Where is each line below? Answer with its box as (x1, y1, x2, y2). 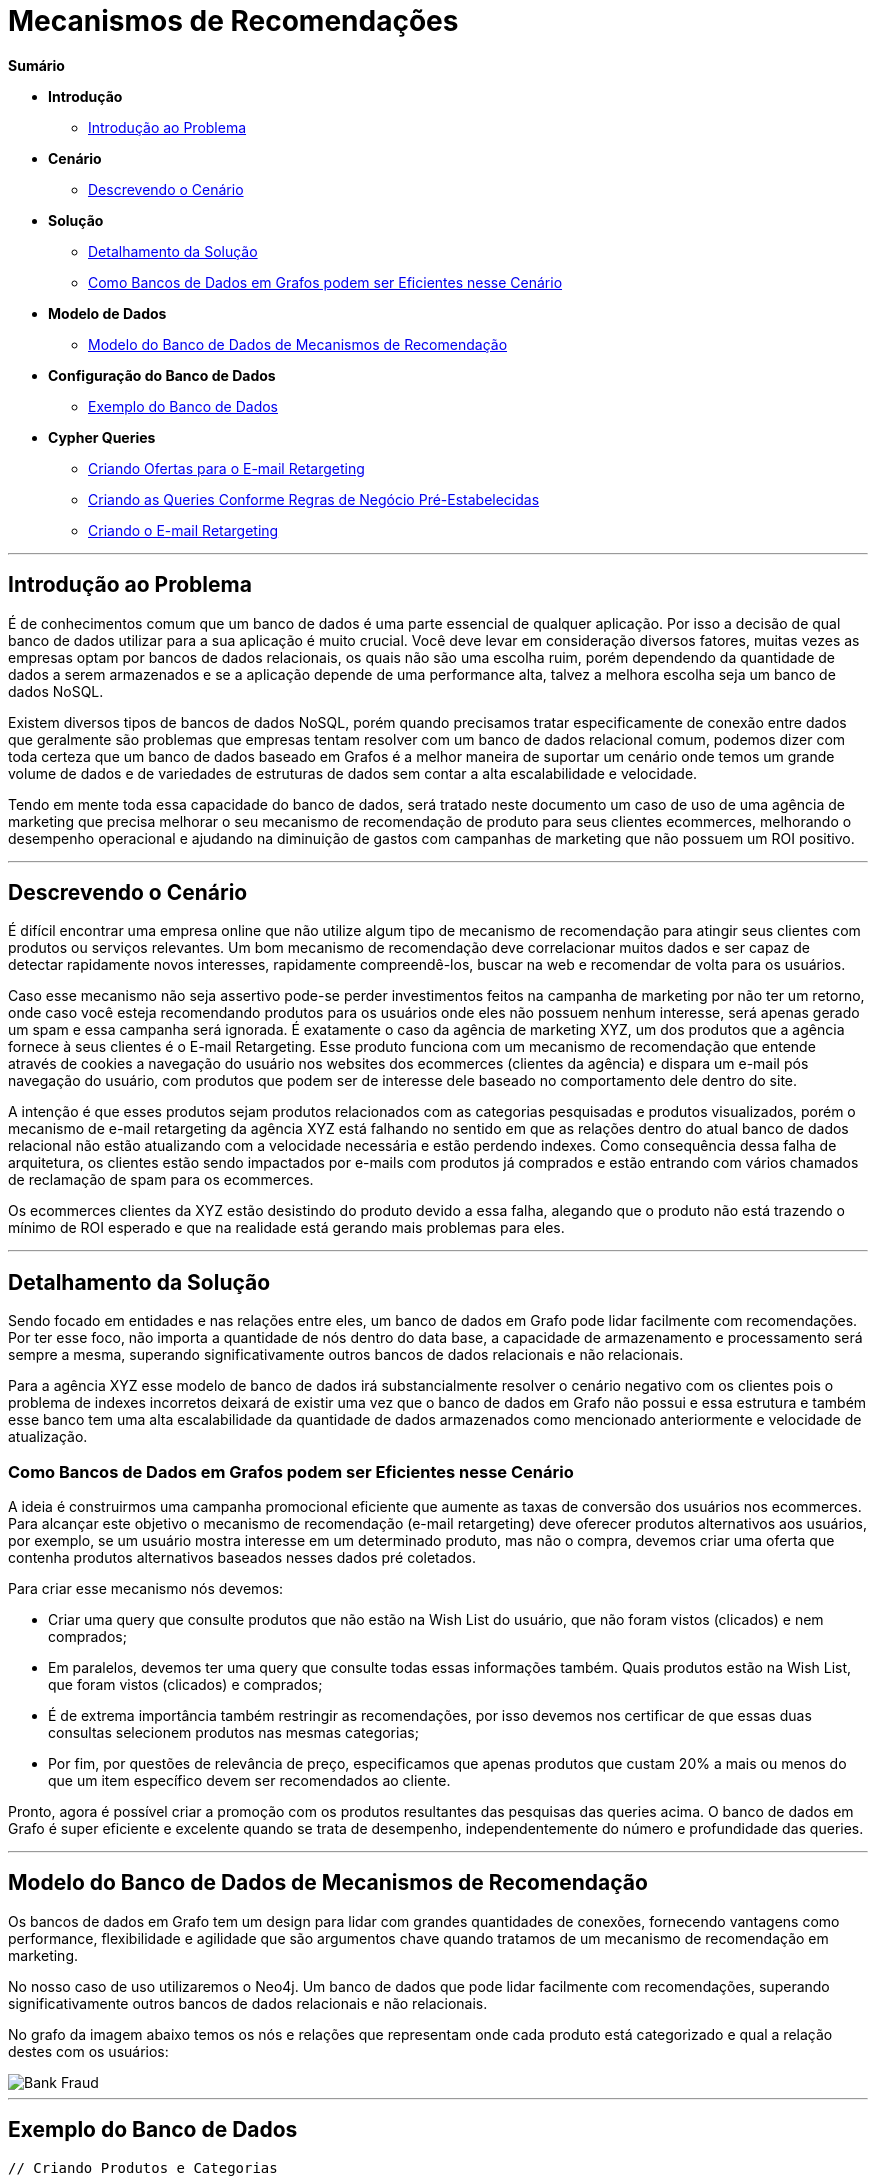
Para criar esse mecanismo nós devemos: (8, 1580, 284, 1598)
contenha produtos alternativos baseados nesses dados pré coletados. (8, 1549, 477, 1567)
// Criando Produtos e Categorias (8, 2159, 278, 2176)
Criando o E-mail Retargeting (88, 521, 279, 539)
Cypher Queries (48, 428, 156, 446)
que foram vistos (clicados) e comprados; (48, 1676, 323, 1694)
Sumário (8, 56, 65, 74)
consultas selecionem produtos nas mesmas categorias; (48, 1724, 419, 1742)
